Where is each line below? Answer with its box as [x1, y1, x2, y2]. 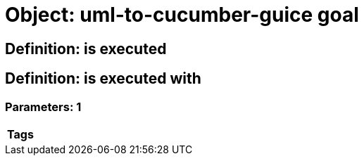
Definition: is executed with [5, 70, 201, 88]
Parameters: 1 [5, 99, 82, 114]
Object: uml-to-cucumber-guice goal [5, 3, 359, 27]
